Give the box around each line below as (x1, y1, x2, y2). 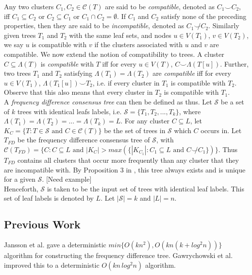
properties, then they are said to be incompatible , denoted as (4, 20, 185, 31)
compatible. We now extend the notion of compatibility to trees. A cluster (4, 49, 224, 59)
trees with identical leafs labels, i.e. (17, 106, 122, 116)
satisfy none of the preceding (161, 11, 247, 21)
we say (4, 39, 24, 50)
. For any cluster (120, 116, 169, 126)
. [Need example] (42, 174, 92, 184)
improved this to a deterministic (4, 259, 100, 270)
